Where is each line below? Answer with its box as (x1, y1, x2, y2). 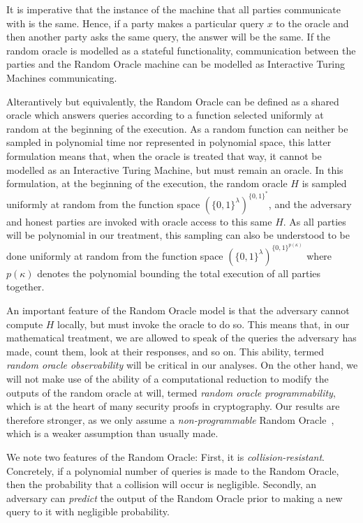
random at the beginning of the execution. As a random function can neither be (6, 121, 348, 135)
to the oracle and (276, 15, 349, 30)
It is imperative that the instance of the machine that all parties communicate (6, 2, 341, 16)
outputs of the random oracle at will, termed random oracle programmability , (6, 385, 336, 399)
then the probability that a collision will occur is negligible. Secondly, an (6, 477, 317, 492)
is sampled (302, 176, 347, 191)
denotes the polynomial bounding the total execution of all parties (37, 265, 321, 280)
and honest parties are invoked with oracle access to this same (6, 214, 272, 228)
